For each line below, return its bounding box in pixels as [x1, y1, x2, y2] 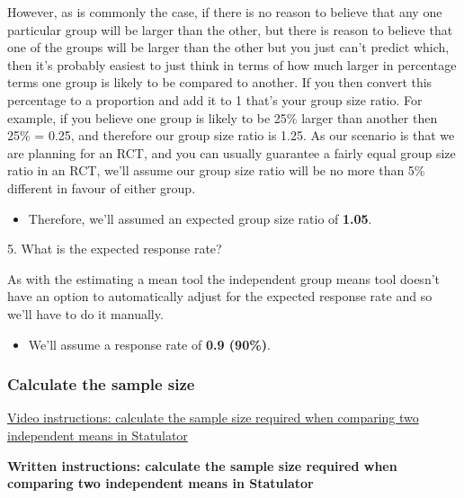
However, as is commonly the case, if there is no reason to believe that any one [7, 3, 442, 21]
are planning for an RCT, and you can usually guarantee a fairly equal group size [7, 143, 456, 162]
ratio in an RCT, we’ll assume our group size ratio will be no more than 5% [7, 161, 425, 180]
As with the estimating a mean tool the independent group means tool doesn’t [7, 269, 441, 288]
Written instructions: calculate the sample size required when [7, 456, 397, 475]
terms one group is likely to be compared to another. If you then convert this [7, 73, 433, 92]
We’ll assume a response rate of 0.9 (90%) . [28, 334, 271, 353]
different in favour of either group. [7, 178, 196, 197]
